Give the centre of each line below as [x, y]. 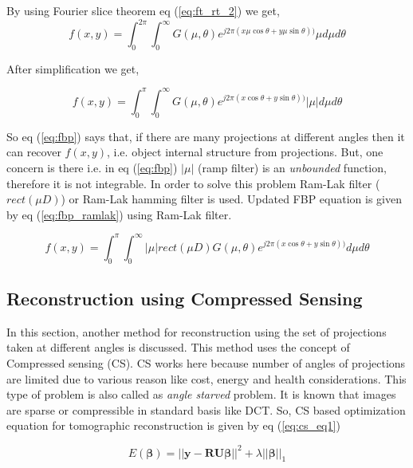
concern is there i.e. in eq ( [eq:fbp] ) [92, 167]
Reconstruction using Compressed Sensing [185, 299]
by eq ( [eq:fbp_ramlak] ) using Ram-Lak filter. [119, 214]
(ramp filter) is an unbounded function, [292, 167]
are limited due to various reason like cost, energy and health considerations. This [206, 378]
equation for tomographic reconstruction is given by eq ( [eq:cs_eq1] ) [173, 425]
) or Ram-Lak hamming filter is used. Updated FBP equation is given [232, 199]
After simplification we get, [73, 68]
